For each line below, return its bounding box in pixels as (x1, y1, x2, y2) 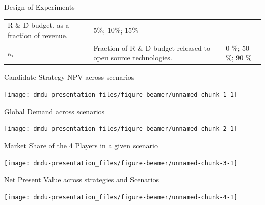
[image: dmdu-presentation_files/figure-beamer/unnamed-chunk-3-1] (4, 159, 238, 167)
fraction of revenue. (8, 29, 68, 40)
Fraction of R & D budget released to (93, 42, 210, 53)
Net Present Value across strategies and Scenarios (4, 174, 160, 185)
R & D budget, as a (8, 20, 69, 30)
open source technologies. (93, 52, 172, 63)
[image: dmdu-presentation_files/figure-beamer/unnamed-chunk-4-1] (4, 193, 238, 201)
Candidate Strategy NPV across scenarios (4, 72, 135, 82)
